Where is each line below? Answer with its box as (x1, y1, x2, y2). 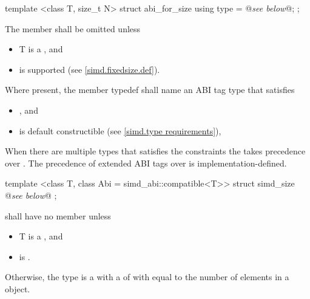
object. (5, 282, 30, 295)
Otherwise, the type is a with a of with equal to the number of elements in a (5, 270, 289, 283)
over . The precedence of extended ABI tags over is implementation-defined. (5, 156, 287, 169)
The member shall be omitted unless (5, 22, 141, 35)
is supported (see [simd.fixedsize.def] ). (19, 63, 160, 75)
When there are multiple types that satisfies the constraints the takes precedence (5, 145, 306, 157)
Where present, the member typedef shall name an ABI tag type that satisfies (5, 83, 295, 96)
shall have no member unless (5, 209, 111, 222)
